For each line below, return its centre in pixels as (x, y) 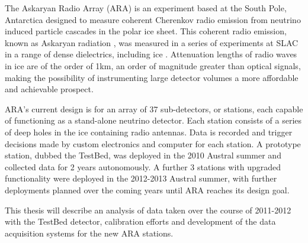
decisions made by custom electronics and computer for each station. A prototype (153, 143)
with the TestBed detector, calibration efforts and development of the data (140, 221)
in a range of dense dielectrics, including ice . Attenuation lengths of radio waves (151, 54)
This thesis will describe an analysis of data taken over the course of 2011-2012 (148, 210)
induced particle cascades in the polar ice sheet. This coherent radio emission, (146, 31)
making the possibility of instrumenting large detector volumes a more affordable (152, 77)
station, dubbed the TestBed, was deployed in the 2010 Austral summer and (143, 155)
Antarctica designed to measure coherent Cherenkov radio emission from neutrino (153, 19)
